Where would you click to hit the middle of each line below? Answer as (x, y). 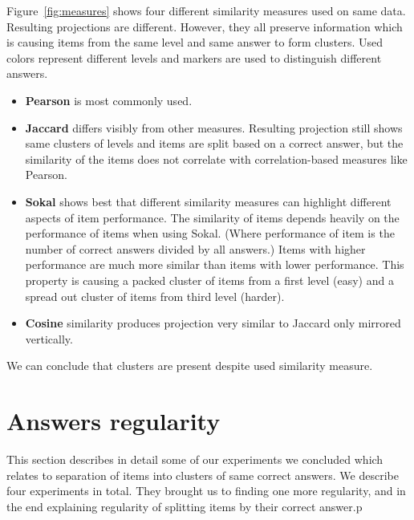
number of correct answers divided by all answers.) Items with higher (195, 248)
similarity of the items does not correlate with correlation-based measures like (216, 158)
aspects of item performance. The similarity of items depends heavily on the (212, 217)
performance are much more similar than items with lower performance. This (215, 264)
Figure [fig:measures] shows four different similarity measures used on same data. (206, 10)
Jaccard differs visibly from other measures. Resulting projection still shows (214, 127)
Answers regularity (114, 421)
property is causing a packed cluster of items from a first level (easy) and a (209, 280)
